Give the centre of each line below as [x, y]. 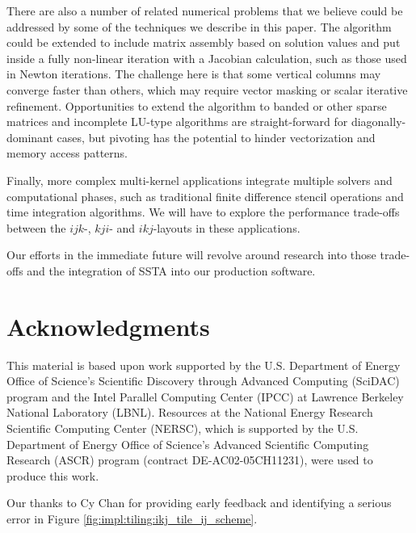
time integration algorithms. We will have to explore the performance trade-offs [203, 212]
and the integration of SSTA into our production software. [171, 270]
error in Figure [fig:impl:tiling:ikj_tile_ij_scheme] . [132, 518]
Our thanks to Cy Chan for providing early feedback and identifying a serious [199, 503]
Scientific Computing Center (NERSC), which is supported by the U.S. [183, 428]
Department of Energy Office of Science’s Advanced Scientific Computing [188, 444]
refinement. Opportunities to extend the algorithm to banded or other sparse [197, 105]
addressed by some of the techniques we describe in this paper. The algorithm [199, 26]
